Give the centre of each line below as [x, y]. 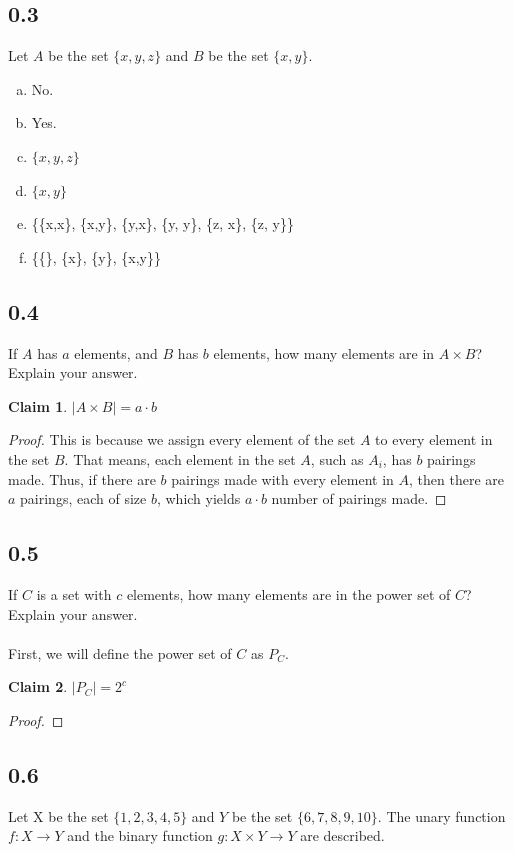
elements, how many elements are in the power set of [288, 593]
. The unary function [441, 815]
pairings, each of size [83, 498]
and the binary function [140, 835]
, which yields [198, 498]
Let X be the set [58, 815]
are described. [342, 835]
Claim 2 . [38, 686]
